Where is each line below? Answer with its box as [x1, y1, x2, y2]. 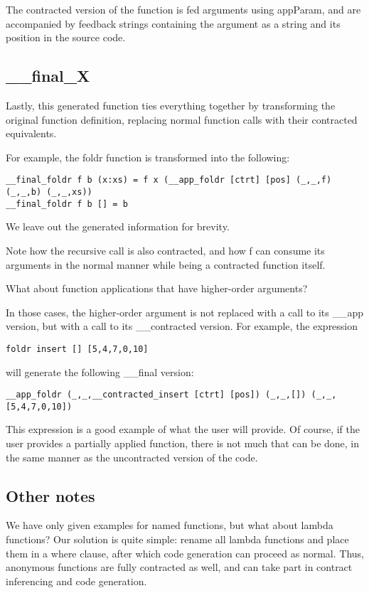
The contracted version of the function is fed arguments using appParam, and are [6, 2, 361, 16]
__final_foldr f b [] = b [6, 198, 128, 209]
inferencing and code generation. [6, 573, 147, 588]
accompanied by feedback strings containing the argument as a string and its [6, 16, 341, 31]
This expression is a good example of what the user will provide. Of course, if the [6, 422, 360, 437]
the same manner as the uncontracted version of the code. [6, 449, 258, 464]
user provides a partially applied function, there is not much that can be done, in [6, 436, 360, 451]
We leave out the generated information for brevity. [6, 219, 230, 234]
